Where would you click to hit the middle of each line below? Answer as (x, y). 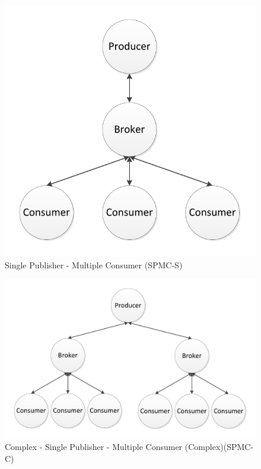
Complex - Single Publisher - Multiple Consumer (94, 447)
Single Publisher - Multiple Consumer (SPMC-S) (94, 264)
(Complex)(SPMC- (219, 447)
